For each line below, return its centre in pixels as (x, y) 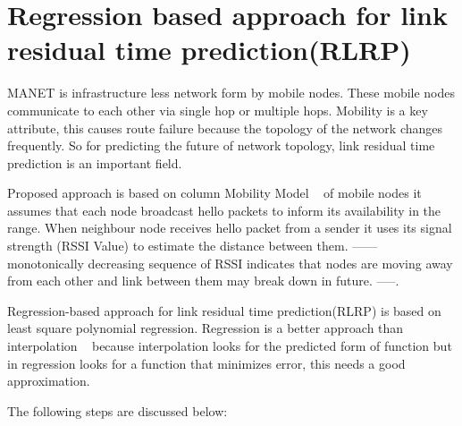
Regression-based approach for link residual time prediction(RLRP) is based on (224, 310)
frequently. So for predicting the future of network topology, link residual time (221, 145)
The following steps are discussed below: (118, 410)
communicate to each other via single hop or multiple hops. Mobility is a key (218, 110)
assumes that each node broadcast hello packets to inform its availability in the (224, 210)
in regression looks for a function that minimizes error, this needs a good (206, 363)
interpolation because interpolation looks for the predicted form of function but (230, 346)
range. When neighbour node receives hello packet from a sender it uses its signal (230, 228)
